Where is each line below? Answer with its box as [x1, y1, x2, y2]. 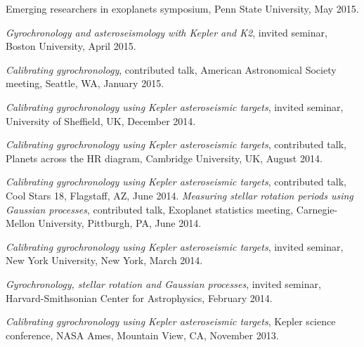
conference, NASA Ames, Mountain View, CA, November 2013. [6, 327, 279, 342]
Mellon [6, 216, 35, 230]
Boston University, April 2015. [6, 39, 136, 53]
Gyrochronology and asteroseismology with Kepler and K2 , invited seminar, [6, 25, 327, 39]
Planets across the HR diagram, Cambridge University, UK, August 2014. [6, 150, 323, 165]
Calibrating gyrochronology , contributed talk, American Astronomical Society [6, 62, 337, 77]
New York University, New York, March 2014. [6, 253, 203, 268]
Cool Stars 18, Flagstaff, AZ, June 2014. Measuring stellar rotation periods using [6, 188, 353, 202]
